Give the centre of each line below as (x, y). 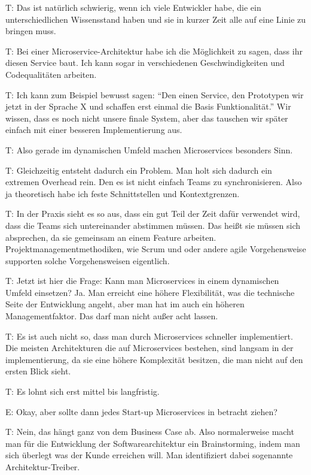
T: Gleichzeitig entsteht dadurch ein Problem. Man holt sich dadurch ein (139, 170)
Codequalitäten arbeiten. (51, 74)
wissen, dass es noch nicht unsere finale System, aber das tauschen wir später (147, 118)
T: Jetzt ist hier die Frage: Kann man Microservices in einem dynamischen (142, 281)
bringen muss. (31, 31)
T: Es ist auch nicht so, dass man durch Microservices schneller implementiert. (149, 336)
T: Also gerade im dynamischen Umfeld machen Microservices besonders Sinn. (149, 149)
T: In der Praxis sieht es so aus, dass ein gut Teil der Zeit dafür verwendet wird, (153, 214)
